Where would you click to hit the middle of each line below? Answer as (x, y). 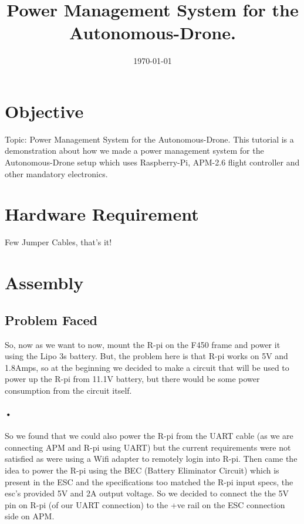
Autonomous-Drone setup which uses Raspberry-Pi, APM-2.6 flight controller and (152, 162)
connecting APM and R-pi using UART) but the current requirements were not (148, 447)
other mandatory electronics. (56, 173)
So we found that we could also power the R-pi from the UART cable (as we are (149, 436)
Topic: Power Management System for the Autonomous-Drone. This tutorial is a (149, 139)
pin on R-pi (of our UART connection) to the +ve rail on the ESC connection (145, 504)
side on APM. (30, 516)
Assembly (44, 283)
